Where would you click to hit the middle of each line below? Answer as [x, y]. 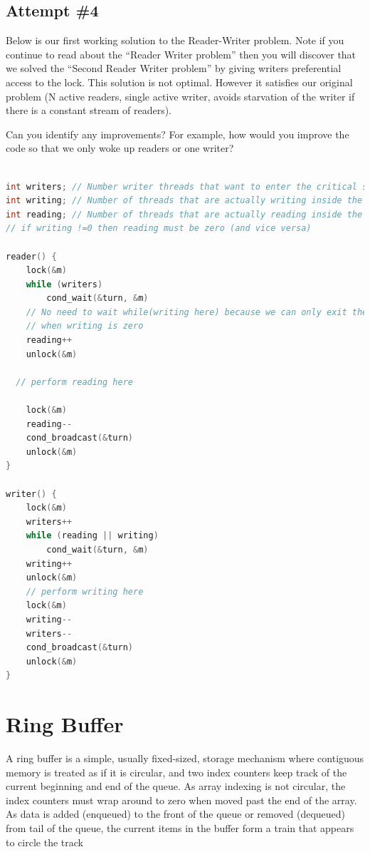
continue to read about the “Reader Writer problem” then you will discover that [181, 54]
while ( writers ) [64, 284]
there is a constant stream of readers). [89, 110]
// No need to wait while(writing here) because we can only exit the [197, 312]
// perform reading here [74, 382]
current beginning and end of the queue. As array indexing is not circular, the [176, 786]
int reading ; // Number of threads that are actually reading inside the [184, 214]
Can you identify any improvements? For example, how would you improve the [178, 134]
